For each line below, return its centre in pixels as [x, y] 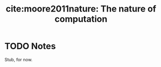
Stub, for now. [18, 59]
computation [81, 19]
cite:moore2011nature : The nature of [81, 9]
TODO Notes [30, 46]
